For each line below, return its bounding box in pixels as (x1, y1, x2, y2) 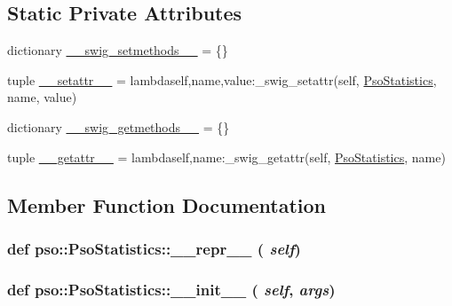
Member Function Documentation (7, 191, 327, 218)
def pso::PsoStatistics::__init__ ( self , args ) (7, 278, 336, 300)
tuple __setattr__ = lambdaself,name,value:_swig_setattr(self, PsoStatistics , (7, 70, 437, 89)
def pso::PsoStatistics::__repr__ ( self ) (7, 237, 301, 259)
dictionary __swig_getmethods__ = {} (7, 117, 230, 136)
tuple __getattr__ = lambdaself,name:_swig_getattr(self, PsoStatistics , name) (7, 147, 446, 166)
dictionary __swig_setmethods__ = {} (7, 41, 228, 59)
